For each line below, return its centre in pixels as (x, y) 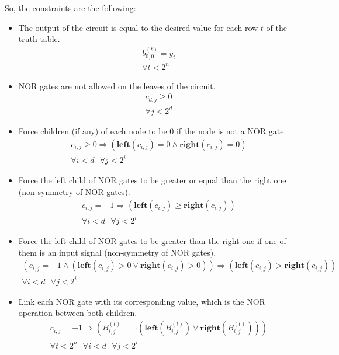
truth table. (39, 39)
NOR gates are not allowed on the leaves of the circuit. (117, 86)
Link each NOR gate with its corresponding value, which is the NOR (142, 301)
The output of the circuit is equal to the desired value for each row (138, 27)
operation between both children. (78, 313)
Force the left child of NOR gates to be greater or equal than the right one (152, 180)
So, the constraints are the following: (70, 8)
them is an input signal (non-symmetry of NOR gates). (117, 252)
